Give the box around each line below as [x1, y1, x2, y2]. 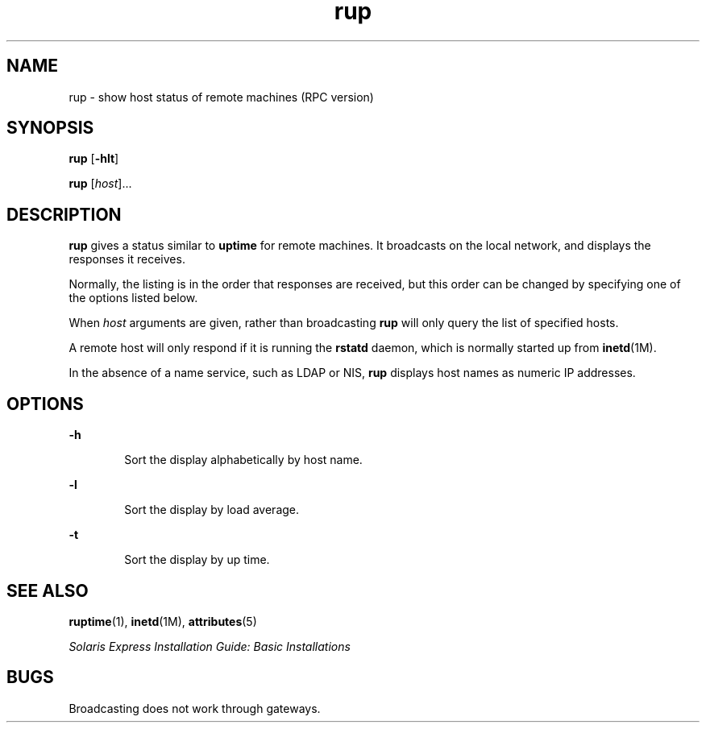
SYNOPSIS [6, 118, 94, 139]
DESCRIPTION [6, 204, 122, 225]
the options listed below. [69, 291, 198, 305]
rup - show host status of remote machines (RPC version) [69, 89, 374, 104]
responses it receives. [69, 252, 185, 267]
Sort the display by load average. [124, 503, 300, 517]
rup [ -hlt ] [69, 151, 119, 166]
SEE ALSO [6, 580, 89, 601]
